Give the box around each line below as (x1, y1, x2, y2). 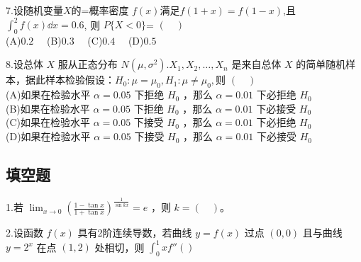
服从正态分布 (57, 57, 118, 72)
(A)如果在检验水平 (6, 87, 91, 102)
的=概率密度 (71, 3, 129, 17)
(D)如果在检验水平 (6, 129, 91, 144)
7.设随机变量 (6, 3, 63, 17)
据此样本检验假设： (25, 72, 115, 87)
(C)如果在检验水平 (6, 115, 90, 130)
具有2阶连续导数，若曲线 (77, 225, 192, 240)
